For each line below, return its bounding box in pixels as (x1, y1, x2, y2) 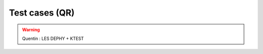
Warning (22, 27, 40, 33)
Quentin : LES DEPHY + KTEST (22, 36, 84, 41)
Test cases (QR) (9, 7, 75, 18)
